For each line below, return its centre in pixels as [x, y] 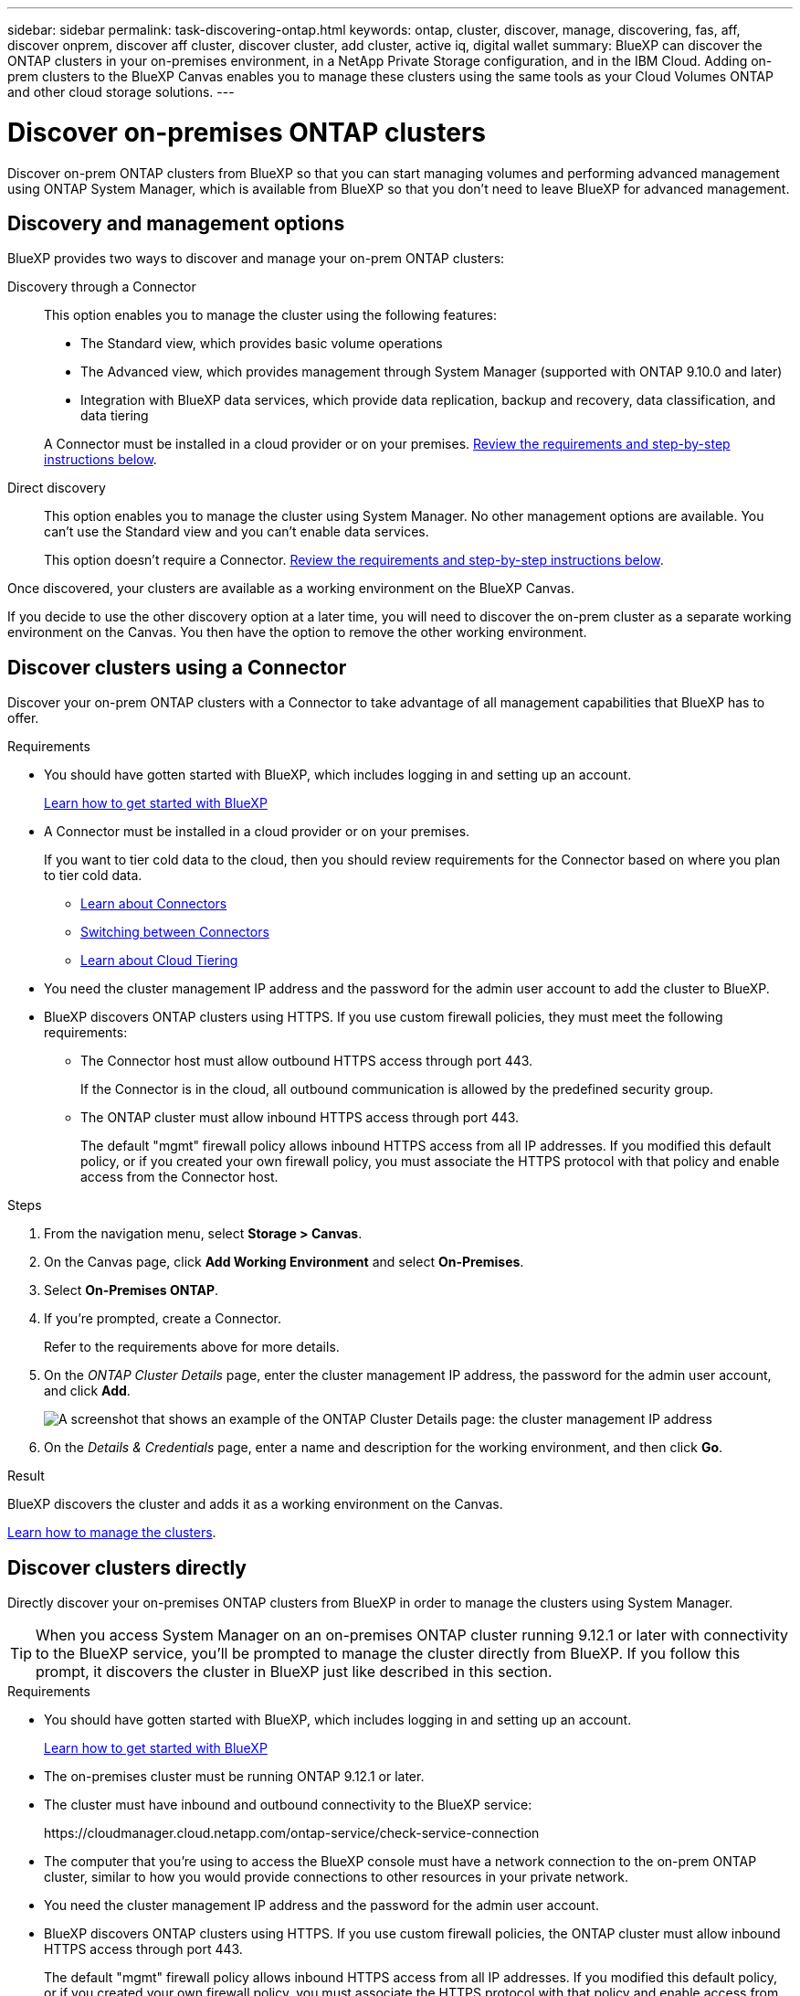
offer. [23, 718]
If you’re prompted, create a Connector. [163, 1319]
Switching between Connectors [175, 932]
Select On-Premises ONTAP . [132, 1290]
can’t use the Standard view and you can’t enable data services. [237, 532]
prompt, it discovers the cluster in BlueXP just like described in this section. [294, 1672]
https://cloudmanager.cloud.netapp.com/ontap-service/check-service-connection [292, 1833]
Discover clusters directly [127, 1567]
